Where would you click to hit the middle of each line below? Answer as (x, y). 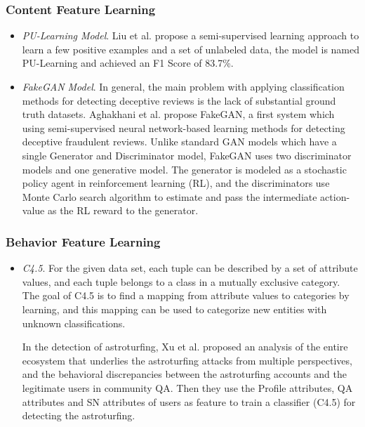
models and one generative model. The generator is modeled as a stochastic (184, 169)
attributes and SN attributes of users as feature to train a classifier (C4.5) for (189, 401)
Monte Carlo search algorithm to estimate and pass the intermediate (170, 196)
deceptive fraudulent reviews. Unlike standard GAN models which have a (179, 142)
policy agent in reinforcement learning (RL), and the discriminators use (176, 183)
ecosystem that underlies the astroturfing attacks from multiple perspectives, (187, 360)
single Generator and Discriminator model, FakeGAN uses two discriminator (187, 155)
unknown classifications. (74, 323)
